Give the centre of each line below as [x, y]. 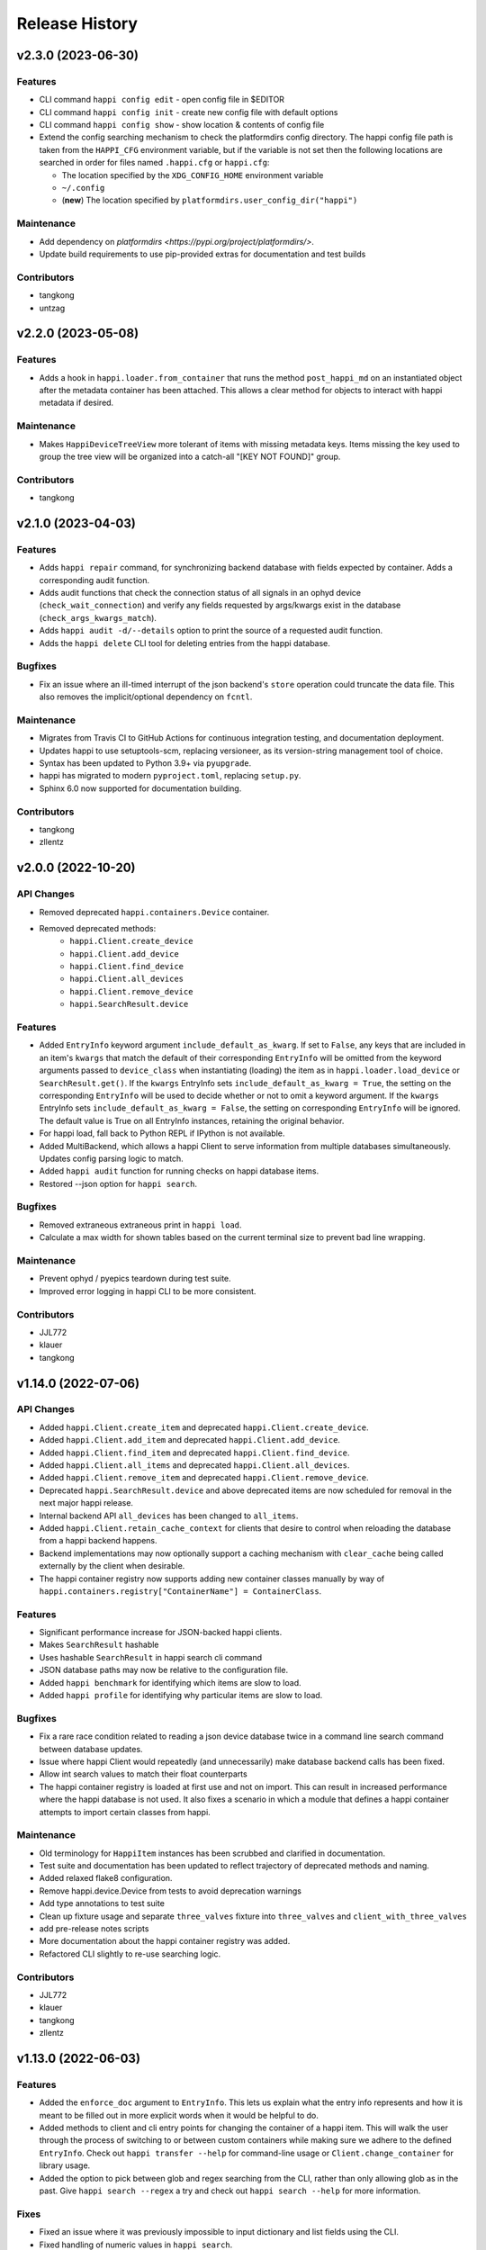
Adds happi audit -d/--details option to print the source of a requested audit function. [211, 631]
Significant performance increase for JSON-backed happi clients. [161, 1633]
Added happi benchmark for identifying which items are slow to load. [170, 1682]
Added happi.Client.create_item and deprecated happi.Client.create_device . [204, 1427]
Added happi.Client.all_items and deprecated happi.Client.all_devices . [194, 1465]
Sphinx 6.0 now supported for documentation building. [140, 788]
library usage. [65, 2165]
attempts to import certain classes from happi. [125, 1812]
